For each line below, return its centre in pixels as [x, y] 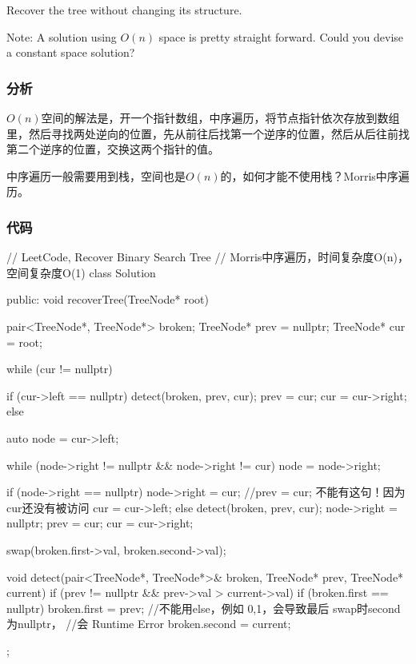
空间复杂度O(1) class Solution [81, 272]
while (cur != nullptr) [60, 369]
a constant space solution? [71, 52]
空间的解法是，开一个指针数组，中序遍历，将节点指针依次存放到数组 [220, 117]
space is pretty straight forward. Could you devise [281, 36]
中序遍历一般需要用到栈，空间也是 [96, 175]
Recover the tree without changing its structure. [124, 10]
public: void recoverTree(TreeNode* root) [108, 299]
